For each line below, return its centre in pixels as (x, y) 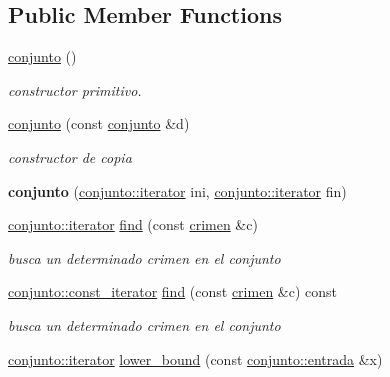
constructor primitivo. (75, 89)
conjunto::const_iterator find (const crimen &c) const (173, 291)
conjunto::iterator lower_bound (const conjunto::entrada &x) (195, 358)
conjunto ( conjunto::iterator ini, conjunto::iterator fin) (177, 190)
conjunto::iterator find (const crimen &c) (133, 224)
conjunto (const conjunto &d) (99, 123)
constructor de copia (70, 156)
